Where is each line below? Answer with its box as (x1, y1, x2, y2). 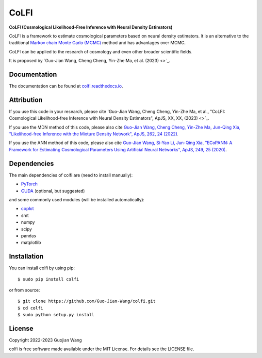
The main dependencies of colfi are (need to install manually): (9, 172, 133, 178)
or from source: (9, 287, 40, 293)
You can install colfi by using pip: (9, 265, 75, 271)
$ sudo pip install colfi (17, 277, 80, 282)
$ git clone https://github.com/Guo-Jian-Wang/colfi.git (17, 298, 156, 304)
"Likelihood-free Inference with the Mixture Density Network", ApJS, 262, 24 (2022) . (9, 131, 179, 137)
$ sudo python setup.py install (17, 312, 95, 318)
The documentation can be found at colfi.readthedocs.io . (9, 83, 123, 89)
